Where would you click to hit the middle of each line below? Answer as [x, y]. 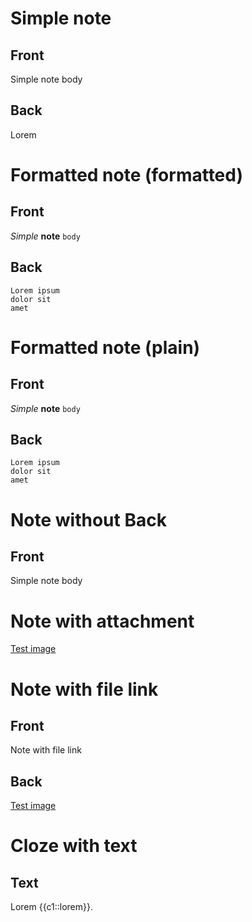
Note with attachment [102, 621]
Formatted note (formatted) [127, 175]
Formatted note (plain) [105, 347]
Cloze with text [74, 846]
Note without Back [88, 519]
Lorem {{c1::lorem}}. [51, 907]
